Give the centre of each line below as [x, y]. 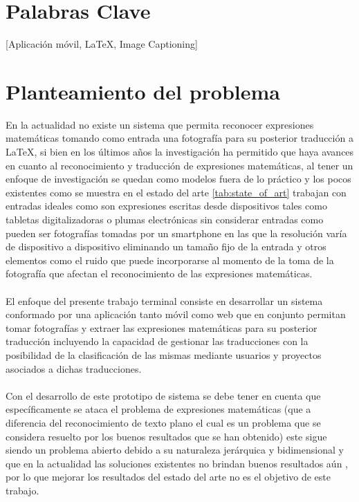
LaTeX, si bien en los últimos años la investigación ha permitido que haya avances [180, 152]
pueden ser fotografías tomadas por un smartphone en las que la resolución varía [176, 233]
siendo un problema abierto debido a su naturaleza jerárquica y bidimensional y [175, 450]
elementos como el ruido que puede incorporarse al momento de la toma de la [170, 260]
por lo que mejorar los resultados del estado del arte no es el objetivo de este [168, 477]
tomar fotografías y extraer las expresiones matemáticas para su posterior [162, 327]
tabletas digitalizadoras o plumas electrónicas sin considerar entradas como [165, 219]
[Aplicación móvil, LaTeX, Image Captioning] [102, 44]
